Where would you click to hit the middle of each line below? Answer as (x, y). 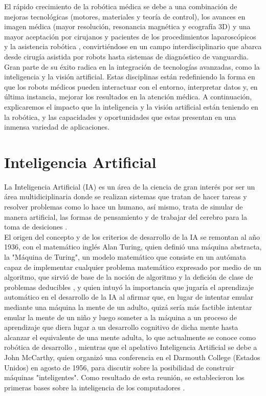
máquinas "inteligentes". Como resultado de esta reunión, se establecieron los (124, 377)
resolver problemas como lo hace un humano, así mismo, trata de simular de (124, 207)
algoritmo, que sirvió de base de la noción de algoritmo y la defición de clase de (129, 277)
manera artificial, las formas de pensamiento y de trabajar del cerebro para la (126, 216)
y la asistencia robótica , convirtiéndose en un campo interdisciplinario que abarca (133, 46)
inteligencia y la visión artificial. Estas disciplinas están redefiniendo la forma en (130, 77)
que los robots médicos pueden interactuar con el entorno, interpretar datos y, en (131, 86)
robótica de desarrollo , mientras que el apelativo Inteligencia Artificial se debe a (131, 347)
